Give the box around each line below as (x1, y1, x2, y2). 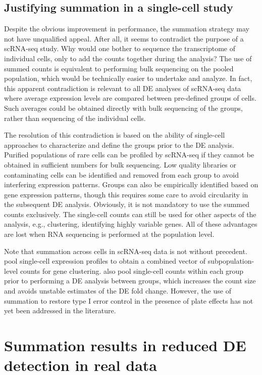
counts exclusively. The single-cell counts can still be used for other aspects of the (4, 209, 256, 219)
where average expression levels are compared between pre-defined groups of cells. (4, 93, 256, 103)
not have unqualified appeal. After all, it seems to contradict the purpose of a (4, 33, 244, 44)
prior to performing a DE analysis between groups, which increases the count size (4, 275, 256, 286)
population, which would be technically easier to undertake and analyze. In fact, (4, 73, 252, 84)
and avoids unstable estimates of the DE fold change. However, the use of (4, 285, 231, 296)
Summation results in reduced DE (4, 335, 246, 356)
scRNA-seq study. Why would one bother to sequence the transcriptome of (4, 43, 236, 54)
